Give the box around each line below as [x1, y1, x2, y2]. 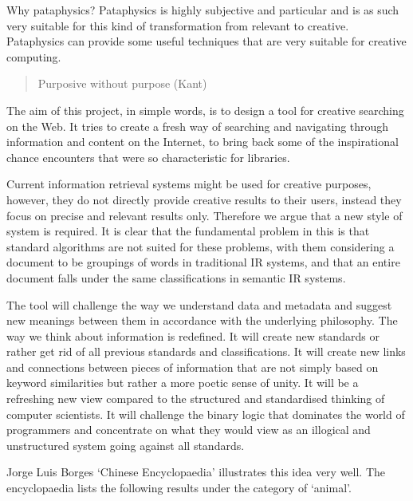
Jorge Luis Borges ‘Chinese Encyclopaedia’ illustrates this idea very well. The [6, 464, 386, 480]
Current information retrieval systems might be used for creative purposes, [6, 176, 372, 192]
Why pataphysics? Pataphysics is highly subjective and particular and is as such [6, 2, 399, 18]
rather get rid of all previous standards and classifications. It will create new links [6, 343, 406, 360]
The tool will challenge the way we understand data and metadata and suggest [6, 296, 392, 313]
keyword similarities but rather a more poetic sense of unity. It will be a [6, 374, 359, 391]
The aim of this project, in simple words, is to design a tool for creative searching [6, 101, 404, 118]
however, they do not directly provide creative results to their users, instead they [6, 191, 402, 207]
